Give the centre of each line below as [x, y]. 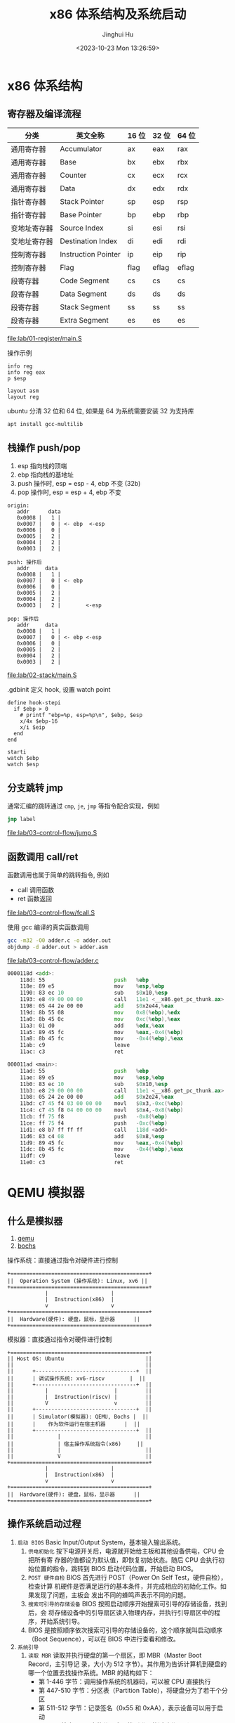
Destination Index [89, 241]
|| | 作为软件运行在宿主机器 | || [74, 1424]
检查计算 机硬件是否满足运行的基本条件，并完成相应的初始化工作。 [124, 1586]
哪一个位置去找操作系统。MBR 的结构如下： [91, 1672]
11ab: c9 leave [75, 1045]
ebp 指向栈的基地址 [46, 475]
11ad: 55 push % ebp [85, 1071]
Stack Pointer [82, 201]
